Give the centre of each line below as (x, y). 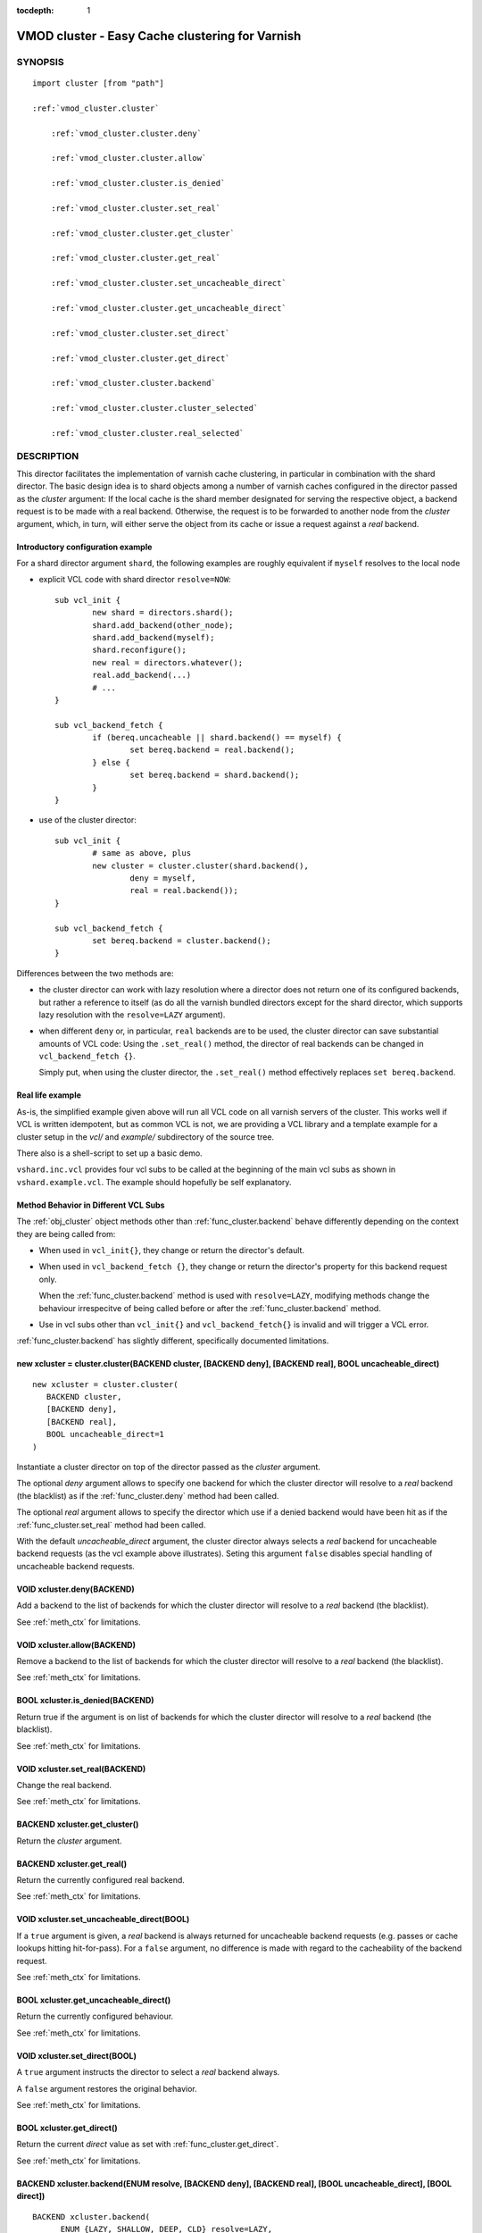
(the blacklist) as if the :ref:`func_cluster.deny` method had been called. (148, 1495)
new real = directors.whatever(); (168, 662)
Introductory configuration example (84, 547)
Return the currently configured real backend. (100, 1880)
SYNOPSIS (40, 62)
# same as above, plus (142, 853)
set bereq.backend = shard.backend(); (215, 775)
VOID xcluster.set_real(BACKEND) (81, 1769)
